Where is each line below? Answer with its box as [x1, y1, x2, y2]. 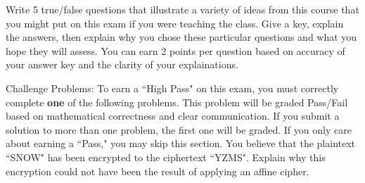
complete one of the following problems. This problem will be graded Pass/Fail [6, 94, 348, 109]
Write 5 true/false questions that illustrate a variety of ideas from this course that [6, 2, 359, 16]
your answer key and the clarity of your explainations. [6, 57, 238, 72]
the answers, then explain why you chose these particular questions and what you [6, 30, 357, 44]
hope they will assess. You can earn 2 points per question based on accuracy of [6, 43, 345, 58]
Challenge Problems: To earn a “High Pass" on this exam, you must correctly [6, 80, 339, 95]
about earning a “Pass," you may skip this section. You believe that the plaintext [6, 136, 356, 151]
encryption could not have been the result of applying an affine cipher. [6, 163, 309, 178]
